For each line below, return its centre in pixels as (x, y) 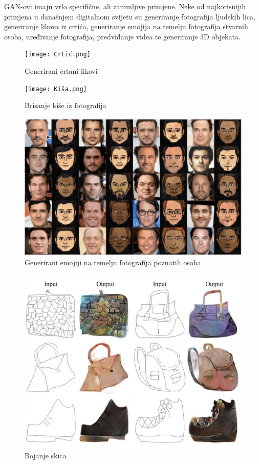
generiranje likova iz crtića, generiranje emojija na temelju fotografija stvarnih (126, 26)
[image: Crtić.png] (58, 55)
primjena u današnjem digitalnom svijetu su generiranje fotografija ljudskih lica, (130, 16)
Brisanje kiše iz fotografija (66, 105)
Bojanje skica (46, 455)
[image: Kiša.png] (56, 89)
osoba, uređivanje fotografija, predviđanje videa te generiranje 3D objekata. (122, 36)
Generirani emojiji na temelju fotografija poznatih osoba (113, 262)
